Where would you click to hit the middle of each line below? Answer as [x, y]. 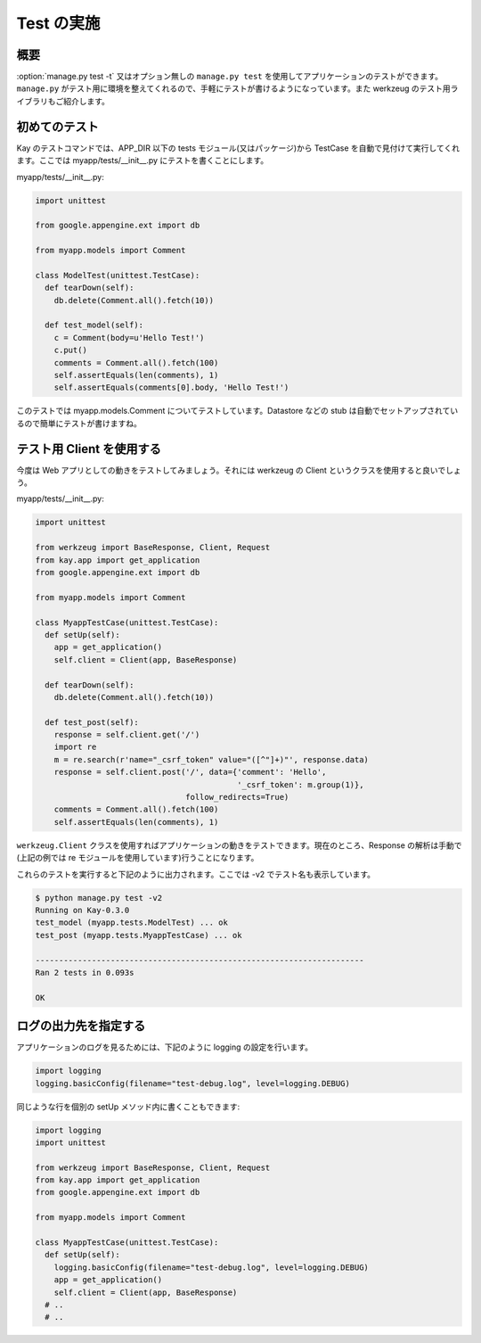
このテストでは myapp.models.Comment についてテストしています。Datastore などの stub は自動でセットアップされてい [237, 411]
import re [75, 747]
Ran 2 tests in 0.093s [85, 972]
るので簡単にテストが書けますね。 [79, 423]
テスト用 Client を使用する [89, 449]
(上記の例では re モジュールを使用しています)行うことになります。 [138, 858]
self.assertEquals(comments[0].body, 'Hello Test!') [171, 387]
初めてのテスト [57, 126]
